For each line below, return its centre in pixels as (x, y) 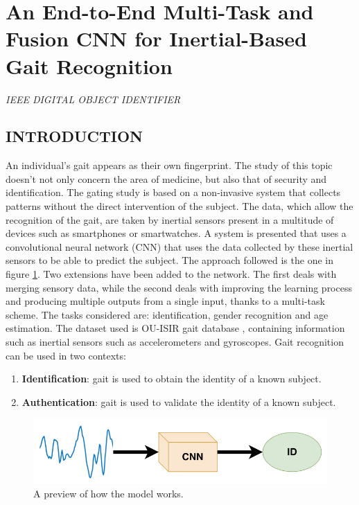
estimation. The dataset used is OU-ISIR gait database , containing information (175, 328)
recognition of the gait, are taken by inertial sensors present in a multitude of (170, 219)
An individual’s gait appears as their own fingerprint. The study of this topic (169, 165)
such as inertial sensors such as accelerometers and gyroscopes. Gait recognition (175, 342)
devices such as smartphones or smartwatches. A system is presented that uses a (176, 233)
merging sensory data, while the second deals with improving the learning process (179, 287)
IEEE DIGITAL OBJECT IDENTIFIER (93, 99)
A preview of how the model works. (108, 493)
